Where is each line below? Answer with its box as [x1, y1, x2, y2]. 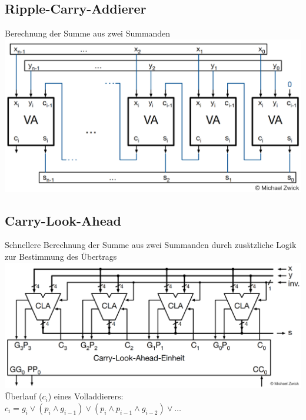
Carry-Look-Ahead [5, 211, 121, 229]
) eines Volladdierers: [48, 390, 124, 402]
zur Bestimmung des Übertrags [5, 250, 117, 263]
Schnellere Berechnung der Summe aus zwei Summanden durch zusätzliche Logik [5, 239, 297, 251]
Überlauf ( [5, 390, 42, 402]
